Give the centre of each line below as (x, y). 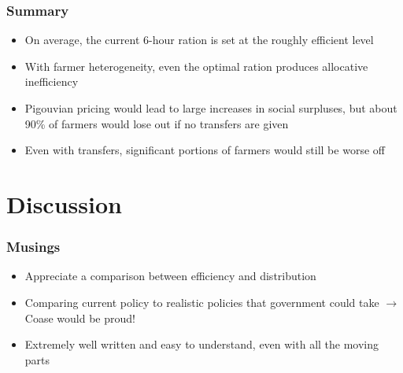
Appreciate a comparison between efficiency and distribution (170, 276)
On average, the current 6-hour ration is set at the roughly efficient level (199, 40)
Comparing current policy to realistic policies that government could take (202, 302)
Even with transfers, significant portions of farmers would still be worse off (205, 150)
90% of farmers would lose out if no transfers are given (157, 123)
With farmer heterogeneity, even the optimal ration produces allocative (196, 66)
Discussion (64, 203)
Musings (33, 247)
